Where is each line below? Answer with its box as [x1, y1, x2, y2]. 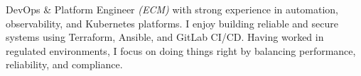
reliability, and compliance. [6, 57, 123, 72]
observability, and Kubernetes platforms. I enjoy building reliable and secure [6, 15, 339, 30]
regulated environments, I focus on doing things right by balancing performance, [6, 43, 356, 58]
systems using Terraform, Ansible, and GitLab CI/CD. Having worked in [6, 30, 324, 44]
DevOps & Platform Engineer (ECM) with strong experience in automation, [6, 2, 338, 16]
